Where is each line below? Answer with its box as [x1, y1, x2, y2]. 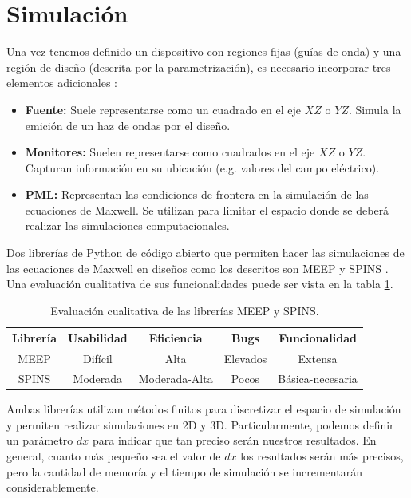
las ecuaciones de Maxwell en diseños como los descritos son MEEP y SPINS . [6, 259, 389, 276]
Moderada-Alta [138, 370, 213, 387]
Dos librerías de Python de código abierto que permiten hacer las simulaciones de [6, 244, 405, 261]
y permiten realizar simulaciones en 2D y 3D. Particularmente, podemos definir [6, 416, 394, 433]
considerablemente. [6, 479, 99, 496]
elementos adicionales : [6, 74, 117, 91]
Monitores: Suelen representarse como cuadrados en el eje [25, 144, 315, 160]
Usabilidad [68, 330, 128, 346]
